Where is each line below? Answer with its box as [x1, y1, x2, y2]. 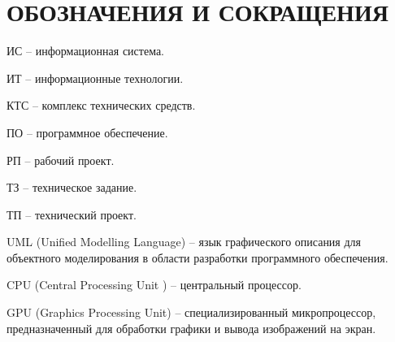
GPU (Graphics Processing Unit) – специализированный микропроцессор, [7, 304, 376, 321]
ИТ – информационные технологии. [7, 69, 184, 86]
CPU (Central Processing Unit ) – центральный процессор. [7, 276, 302, 293]
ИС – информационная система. [7, 42, 164, 59]
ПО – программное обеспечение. [7, 123, 168, 141]
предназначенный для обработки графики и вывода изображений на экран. [7, 319, 376, 336]
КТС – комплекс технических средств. [7, 97, 196, 114]
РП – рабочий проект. [7, 151, 115, 168]
